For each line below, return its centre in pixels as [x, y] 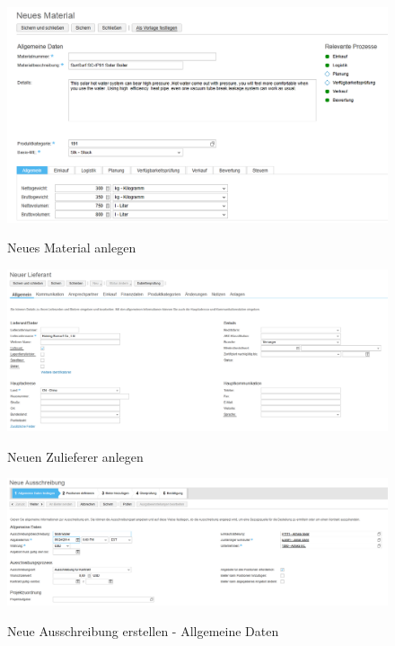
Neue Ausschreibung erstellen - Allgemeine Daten [143, 630]
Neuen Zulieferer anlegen [75, 456]
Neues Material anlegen [72, 248]
